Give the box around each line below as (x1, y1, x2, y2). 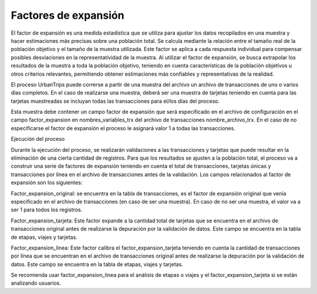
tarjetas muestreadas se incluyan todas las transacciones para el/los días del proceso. (11, 97, 220, 104)
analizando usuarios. (11, 279, 61, 287)
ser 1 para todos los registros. (11, 206, 83, 214)
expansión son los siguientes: (11, 179, 83, 186)
